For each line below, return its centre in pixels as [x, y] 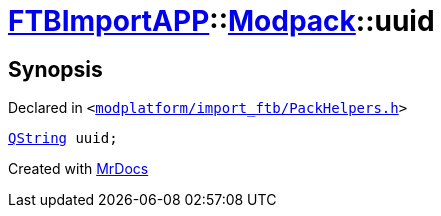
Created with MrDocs [78, 169]
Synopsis [55, 69]
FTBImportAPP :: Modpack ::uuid [221, 21]
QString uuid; [63, 138]
